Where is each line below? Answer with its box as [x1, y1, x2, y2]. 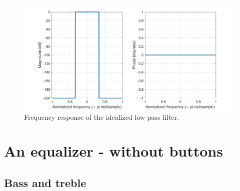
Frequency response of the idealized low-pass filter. [24, 111, 179, 122]
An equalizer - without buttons [4, 141, 223, 161]
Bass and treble [4, 175, 86, 190]
